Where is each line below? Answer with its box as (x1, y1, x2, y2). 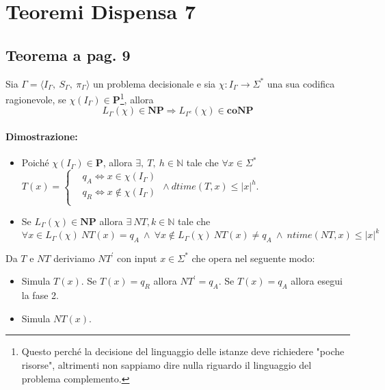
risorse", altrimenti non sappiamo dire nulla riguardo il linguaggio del (21, 358, 312, 372)
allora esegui (291, 274, 343, 288)
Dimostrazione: (5, 129, 78, 144)
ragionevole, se (5, 92, 66, 106)
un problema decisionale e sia (93, 76, 216, 90)
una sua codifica (267, 76, 335, 90)
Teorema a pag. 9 (5, 44, 131, 65)
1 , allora (120, 90, 154, 106)
